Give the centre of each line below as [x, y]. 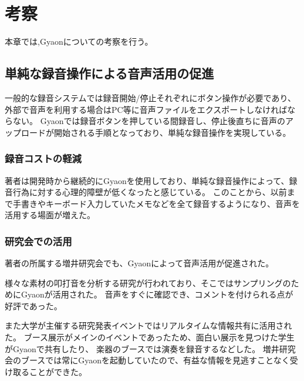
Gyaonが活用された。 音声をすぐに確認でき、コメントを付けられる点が [157, 294]
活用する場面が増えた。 [50, 215]
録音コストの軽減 [43, 158]
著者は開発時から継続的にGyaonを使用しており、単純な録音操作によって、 [147, 180]
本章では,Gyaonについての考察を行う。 [79, 41]
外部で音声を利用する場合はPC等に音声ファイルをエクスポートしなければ [146, 109]
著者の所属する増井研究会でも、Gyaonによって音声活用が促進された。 [139, 263]
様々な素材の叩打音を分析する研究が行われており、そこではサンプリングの [148, 283]
